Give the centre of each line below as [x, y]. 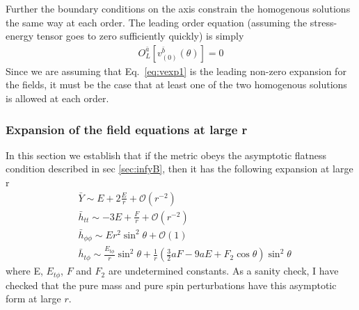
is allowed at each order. [57, 98]
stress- [324, 22]
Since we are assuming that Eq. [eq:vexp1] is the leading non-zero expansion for [176, 71]
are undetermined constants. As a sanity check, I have [223, 271]
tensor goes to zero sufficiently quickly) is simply [140, 36]
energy [20, 36]
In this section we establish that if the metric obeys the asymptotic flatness [166, 155]
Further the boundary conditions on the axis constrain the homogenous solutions [178, 8]
